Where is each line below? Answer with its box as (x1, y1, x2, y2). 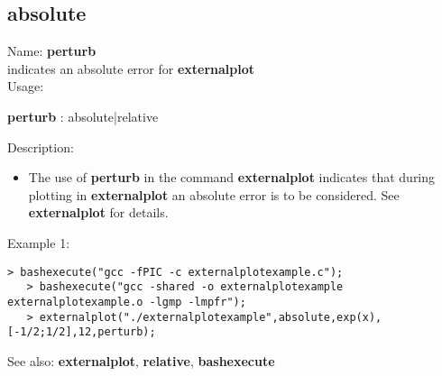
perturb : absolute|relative (7, 106, 159, 125)
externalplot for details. (28, 203, 169, 222)
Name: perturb (7, 41, 97, 60)
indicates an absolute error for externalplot (7, 59, 255, 78)
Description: (7, 137, 74, 156)
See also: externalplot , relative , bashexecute (7, 351, 275, 370)
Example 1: (7, 233, 70, 252)
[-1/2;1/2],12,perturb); (7, 326, 156, 339)
